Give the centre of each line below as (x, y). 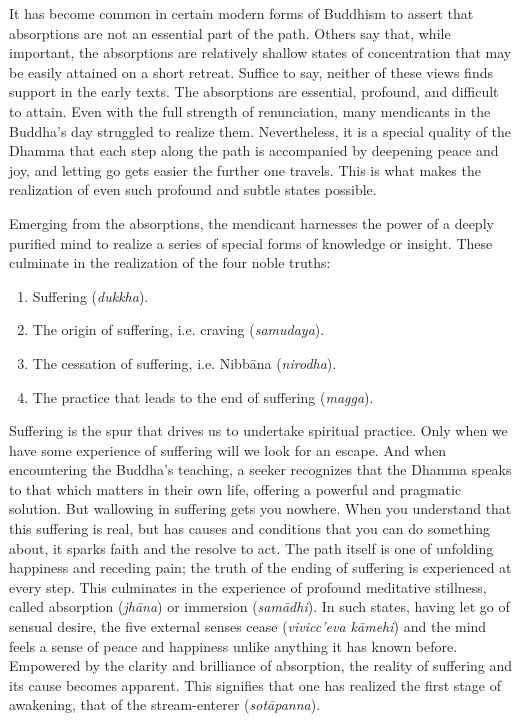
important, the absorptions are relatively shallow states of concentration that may (260, 52)
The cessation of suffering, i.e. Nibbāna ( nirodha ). (184, 362)
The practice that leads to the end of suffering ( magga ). (203, 396)
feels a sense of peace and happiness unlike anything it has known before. (233, 645)
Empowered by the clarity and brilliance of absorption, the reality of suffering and (261, 665)
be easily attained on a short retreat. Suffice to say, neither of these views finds (251, 71)
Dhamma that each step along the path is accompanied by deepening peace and (254, 150)
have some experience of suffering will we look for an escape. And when (228, 449)
